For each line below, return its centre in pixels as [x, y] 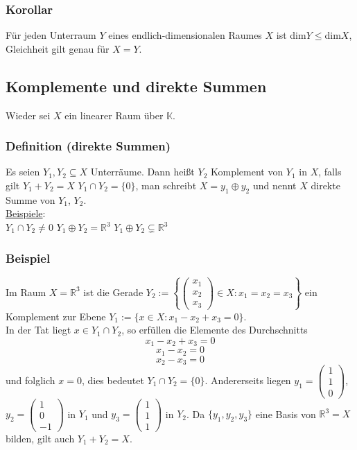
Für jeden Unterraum [51, 35]
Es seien [23, 172]
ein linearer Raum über [114, 115]
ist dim [291, 35]
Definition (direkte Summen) [88, 146]
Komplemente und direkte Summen [136, 86]
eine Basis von [286, 414]
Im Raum [26, 292]
